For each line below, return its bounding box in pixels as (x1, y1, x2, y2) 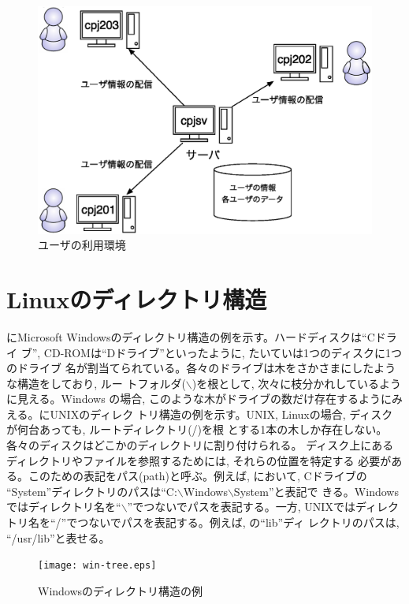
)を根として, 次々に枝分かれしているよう (191, 375, 401, 391)
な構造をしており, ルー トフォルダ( (6, 375, 186, 391)
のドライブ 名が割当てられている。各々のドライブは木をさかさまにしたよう (6, 360, 396, 376)
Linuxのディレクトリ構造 (6, 282, 267, 315)
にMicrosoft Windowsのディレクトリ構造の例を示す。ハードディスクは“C (6, 328, 375, 345)
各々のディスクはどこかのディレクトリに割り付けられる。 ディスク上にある (6, 437, 394, 453)
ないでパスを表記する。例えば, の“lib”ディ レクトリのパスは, (88, 514, 400, 531)
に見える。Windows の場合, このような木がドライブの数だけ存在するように (6, 390, 392, 407)
